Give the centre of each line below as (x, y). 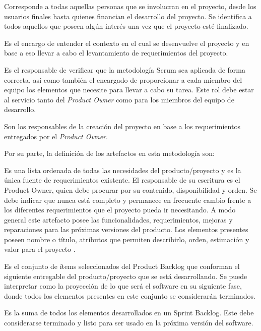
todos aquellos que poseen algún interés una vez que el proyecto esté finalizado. (126, 26)
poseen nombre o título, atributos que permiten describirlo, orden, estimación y (127, 239)
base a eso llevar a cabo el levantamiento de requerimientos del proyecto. (116, 53)
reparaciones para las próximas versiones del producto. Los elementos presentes (126, 229)
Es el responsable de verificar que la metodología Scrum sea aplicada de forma (125, 69)
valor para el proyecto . (40, 249)
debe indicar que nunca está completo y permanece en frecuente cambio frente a (128, 200)
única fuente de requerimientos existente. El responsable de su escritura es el (122, 180)
